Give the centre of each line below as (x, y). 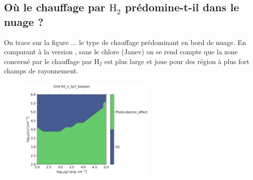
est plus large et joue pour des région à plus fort (177, 61)
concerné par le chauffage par (48, 61)
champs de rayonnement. (41, 71)
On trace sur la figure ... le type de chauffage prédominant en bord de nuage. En (125, 42)
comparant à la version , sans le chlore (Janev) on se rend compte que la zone (121, 52)
